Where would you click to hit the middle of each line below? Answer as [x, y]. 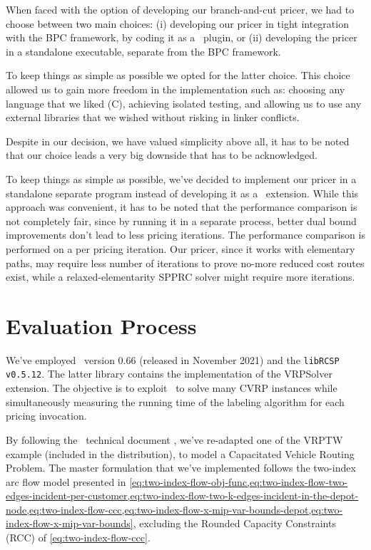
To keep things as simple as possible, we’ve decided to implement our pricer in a [181, 178]
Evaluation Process [101, 325]
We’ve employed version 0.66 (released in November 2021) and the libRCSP [173, 359]
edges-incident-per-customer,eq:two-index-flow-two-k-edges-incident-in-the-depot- [182, 495]
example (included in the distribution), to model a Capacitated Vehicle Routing [180, 453]
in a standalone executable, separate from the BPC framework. [143, 51]
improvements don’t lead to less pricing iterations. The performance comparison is [185, 235]
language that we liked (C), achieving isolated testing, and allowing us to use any [184, 103]
